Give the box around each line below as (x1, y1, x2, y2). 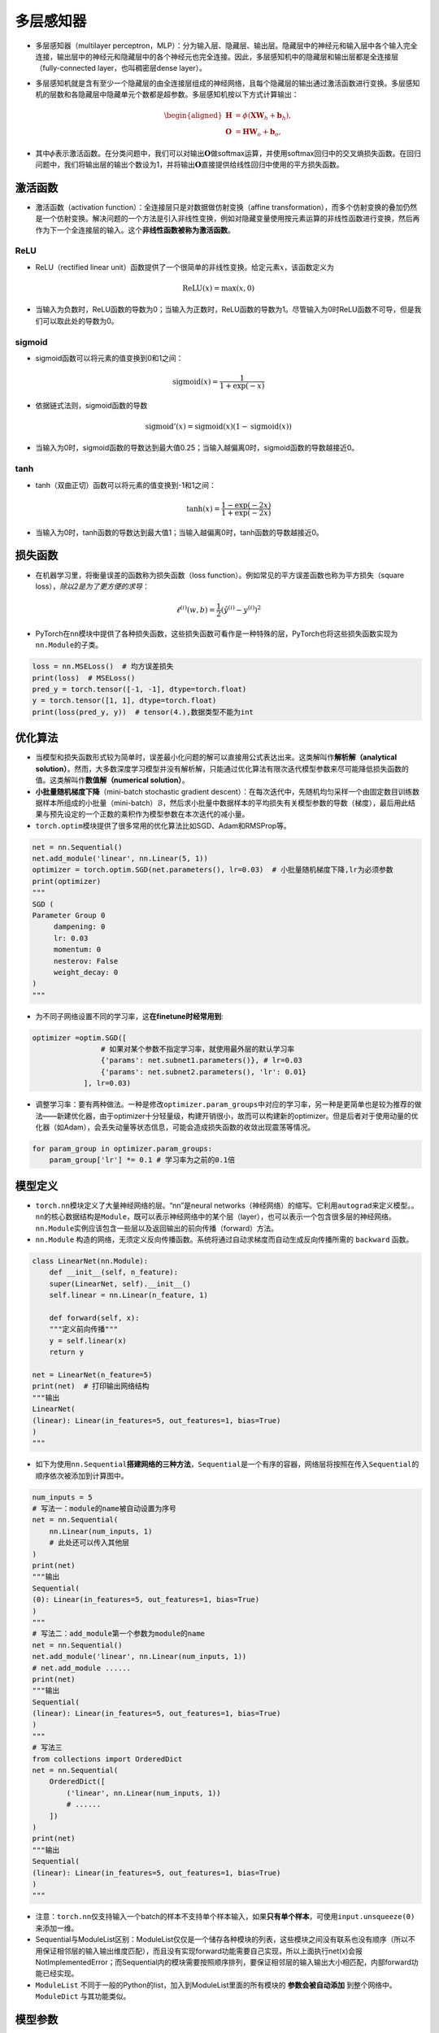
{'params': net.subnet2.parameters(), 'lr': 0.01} (100, 1067, 307, 1077)
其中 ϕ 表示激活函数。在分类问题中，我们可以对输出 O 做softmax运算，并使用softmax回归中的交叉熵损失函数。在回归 (35, 148, 422, 158)
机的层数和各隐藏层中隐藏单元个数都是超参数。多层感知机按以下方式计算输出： (35, 89, 299, 99)
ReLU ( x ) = (182, 284, 220, 293)
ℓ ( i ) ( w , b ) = (176, 603, 215, 614)
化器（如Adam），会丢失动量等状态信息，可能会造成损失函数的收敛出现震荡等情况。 (35, 1122, 315, 1132)
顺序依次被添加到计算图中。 (35, 1470, 128, 1480)
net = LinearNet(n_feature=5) (32, 1370, 153, 1379)
